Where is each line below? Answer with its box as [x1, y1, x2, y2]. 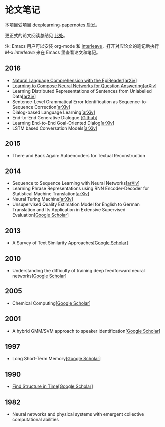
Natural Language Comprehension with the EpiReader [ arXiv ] [12, 77, 137, 83]
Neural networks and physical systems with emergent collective [12, 411, 144, 417]
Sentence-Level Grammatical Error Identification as [12, 98, 118, 105]
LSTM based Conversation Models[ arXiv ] [12, 125, 98, 131]
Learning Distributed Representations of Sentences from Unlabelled [12, 88, 152, 94]
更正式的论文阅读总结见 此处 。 [5, 32, 68, 38]
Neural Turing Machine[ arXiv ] [12, 196, 73, 202]
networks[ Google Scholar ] [12, 273, 67, 279]
